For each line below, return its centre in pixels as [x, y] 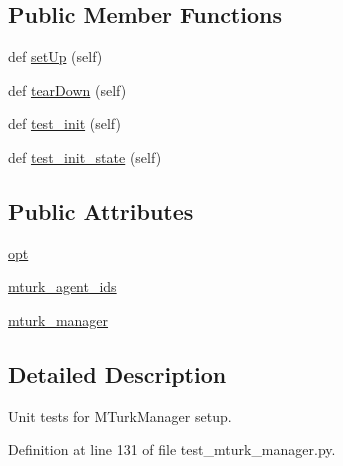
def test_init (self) [64, 123]
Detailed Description [117, 373]
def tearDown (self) [67, 89]
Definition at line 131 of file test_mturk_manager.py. [172, 449]
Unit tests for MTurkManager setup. [120, 415]
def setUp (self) [55, 56]
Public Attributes [101, 210]
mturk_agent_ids [62, 286]
